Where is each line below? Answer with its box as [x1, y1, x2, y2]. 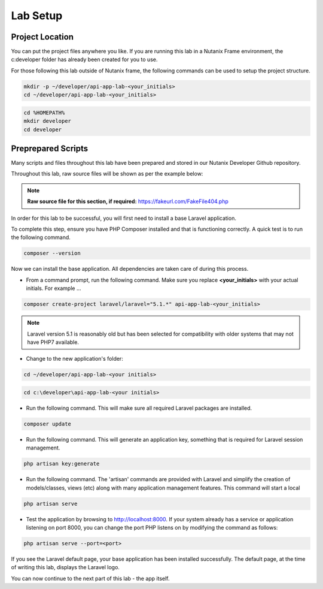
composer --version [23, 250, 81, 257]
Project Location [11, 32, 74, 42]
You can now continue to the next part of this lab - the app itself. [11, 575, 170, 582]
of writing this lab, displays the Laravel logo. [11, 564, 120, 571]
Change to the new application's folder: [26, 355, 124, 363]
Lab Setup [11, 9, 63, 22]
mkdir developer [23, 117, 72, 125]
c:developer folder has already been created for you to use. [11, 56, 158, 63]
